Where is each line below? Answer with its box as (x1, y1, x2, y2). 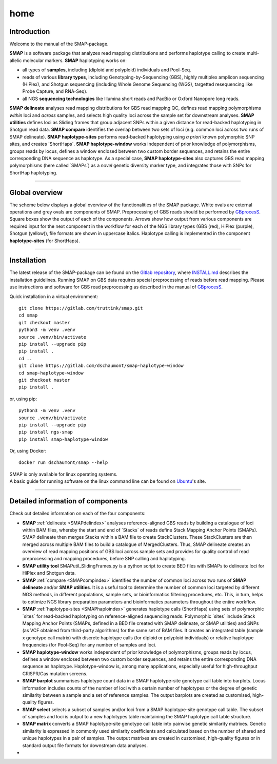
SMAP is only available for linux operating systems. (9, 471, 118, 477)
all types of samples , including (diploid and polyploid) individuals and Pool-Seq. (22, 67, 192, 73)
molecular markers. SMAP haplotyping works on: (23, 57, 127, 64)
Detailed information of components (9, 497, 128, 505)
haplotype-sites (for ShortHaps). (9, 238, 80, 244)
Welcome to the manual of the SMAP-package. (9, 41, 109, 47)
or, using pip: (9, 396, 37, 402)
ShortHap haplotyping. (9, 169, 57, 175)
